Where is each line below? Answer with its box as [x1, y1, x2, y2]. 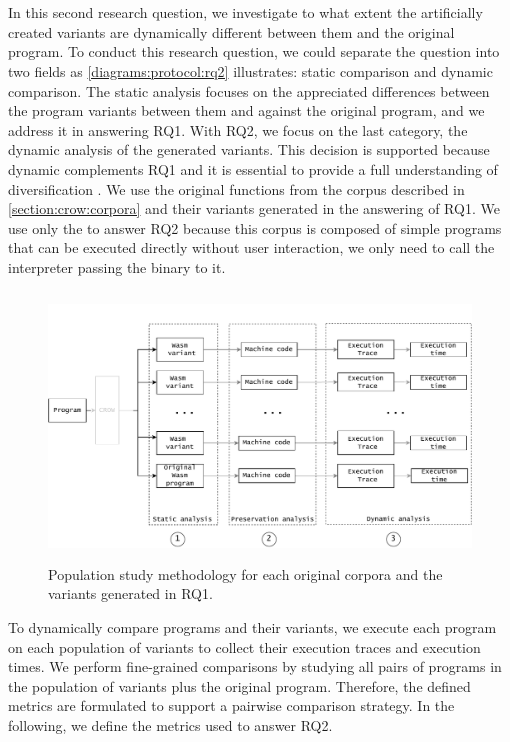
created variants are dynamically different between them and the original [8, 21, 455, 42]
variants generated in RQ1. [48, 583, 213, 604]
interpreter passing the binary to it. [8, 256, 226, 277]
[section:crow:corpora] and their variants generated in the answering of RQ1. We [8, 198, 500, 219]
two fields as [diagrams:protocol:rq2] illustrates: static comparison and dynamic [8, 60, 493, 81]
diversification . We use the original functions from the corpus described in [8, 178, 465, 199]
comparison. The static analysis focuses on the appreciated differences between [8, 80, 490, 101]
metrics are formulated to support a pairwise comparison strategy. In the [8, 695, 455, 716]
